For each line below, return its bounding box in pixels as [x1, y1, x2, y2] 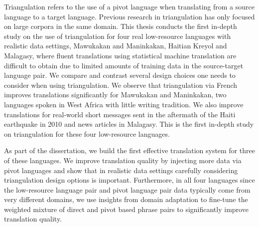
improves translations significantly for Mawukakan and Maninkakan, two [4, 89, 227, 100]
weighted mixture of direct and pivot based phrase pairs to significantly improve [4, 204, 249, 214]
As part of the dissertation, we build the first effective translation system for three [4, 145, 255, 156]
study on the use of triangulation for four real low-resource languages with [4, 30, 231, 41]
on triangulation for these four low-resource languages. [4, 128, 170, 139]
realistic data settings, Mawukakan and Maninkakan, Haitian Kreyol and [4, 40, 227, 51]
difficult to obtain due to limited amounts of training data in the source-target [4, 60, 244, 70]
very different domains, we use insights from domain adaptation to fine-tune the [4, 194, 248, 205]
